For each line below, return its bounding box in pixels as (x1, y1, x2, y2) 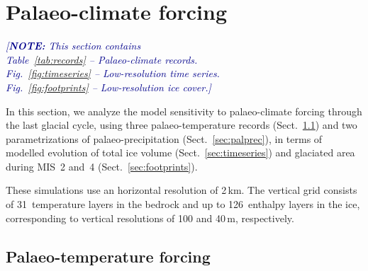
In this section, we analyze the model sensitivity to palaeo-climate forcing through (6, 103, 362, 118)
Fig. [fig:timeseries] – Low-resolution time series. (6, 66, 220, 81)
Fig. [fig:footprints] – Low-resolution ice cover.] (6, 79, 211, 94)
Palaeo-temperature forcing (6, 245, 211, 267)
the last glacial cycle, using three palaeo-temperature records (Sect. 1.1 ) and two (6, 117, 357, 132)
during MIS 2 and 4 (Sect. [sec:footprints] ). (6, 158, 198, 173)
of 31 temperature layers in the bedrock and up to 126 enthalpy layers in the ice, (6, 197, 360, 212)
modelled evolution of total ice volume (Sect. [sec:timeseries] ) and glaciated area (6, 145, 355, 160)
